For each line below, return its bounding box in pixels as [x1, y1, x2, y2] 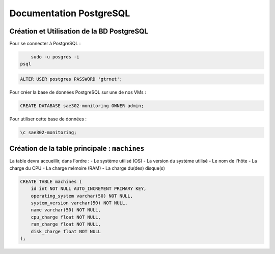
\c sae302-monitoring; [20, 130, 77, 135]
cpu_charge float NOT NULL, [31, 214, 101, 220]
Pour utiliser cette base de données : [9, 116, 87, 122]
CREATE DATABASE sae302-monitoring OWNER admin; [20, 103, 144, 109]
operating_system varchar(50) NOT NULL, [31, 193, 133, 199]
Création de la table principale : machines [9, 144, 145, 153]
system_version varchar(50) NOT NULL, [31, 200, 128, 206]
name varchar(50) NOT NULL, [31, 207, 101, 213]
